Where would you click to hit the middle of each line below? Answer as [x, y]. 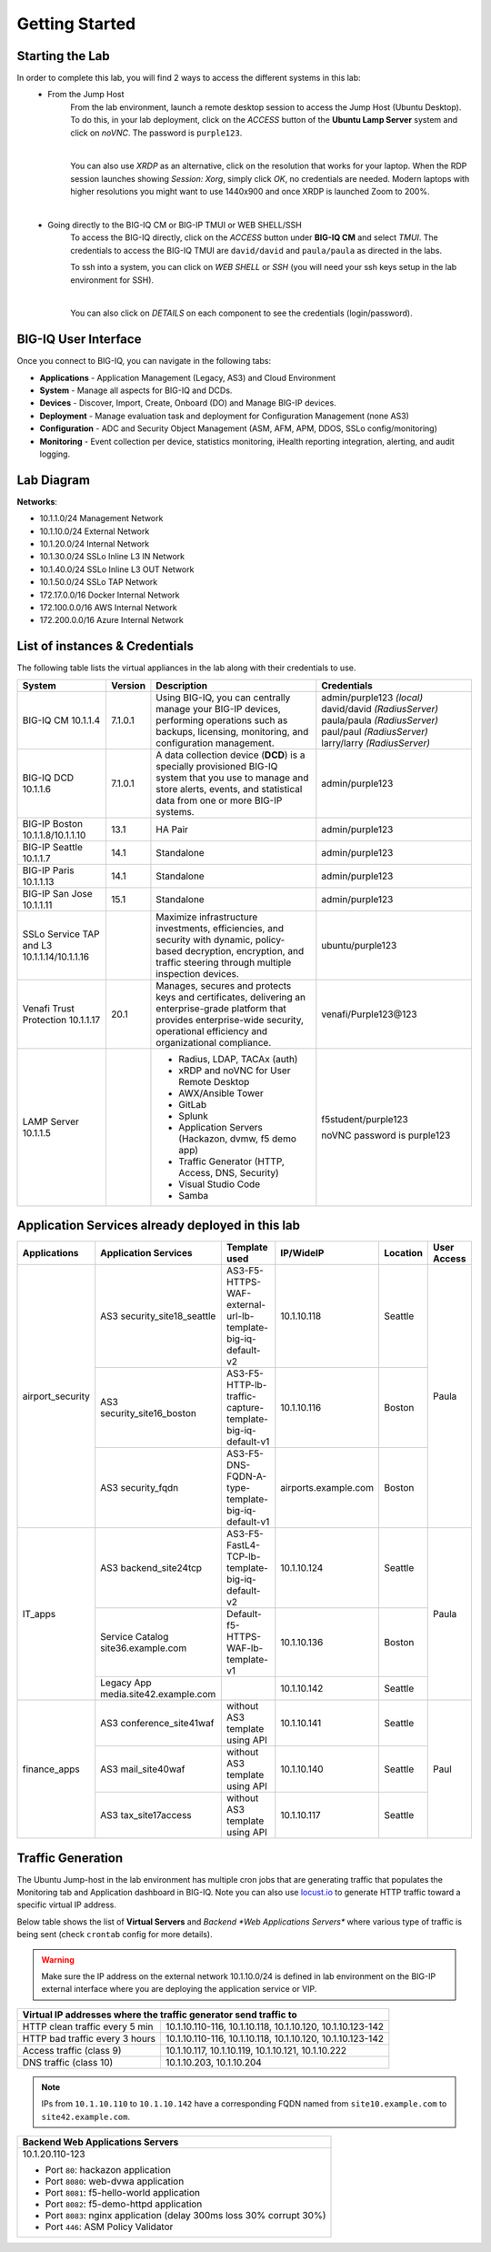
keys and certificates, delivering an [231, 997]
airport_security [56, 1396]
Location [403, 1253]
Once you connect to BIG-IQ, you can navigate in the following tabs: [144, 361]
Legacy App [126, 1683]
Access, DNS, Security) [229, 1172]
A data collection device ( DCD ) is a [230, 755]
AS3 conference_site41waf [157, 1724]
